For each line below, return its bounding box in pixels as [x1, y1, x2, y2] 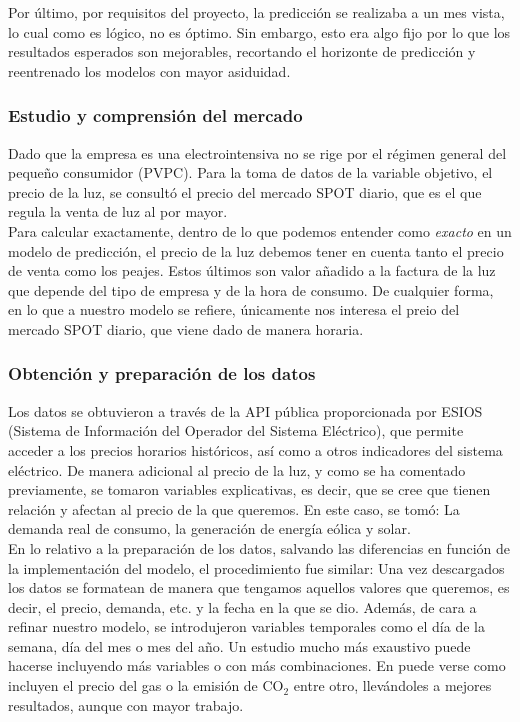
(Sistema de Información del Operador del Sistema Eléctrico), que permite [8, 420, 464, 441]
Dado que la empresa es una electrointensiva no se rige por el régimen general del [8, 142, 507, 163]
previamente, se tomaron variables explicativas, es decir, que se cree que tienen [8, 479, 491, 500]
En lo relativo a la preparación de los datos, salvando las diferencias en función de [8, 537, 511, 558]
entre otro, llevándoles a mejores [293, 675, 492, 696]
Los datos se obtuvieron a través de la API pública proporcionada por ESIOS [8, 400, 483, 421]
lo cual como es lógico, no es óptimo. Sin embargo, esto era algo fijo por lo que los [8, 21, 511, 42]
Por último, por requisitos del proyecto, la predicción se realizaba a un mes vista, [8, 2, 505, 22]
